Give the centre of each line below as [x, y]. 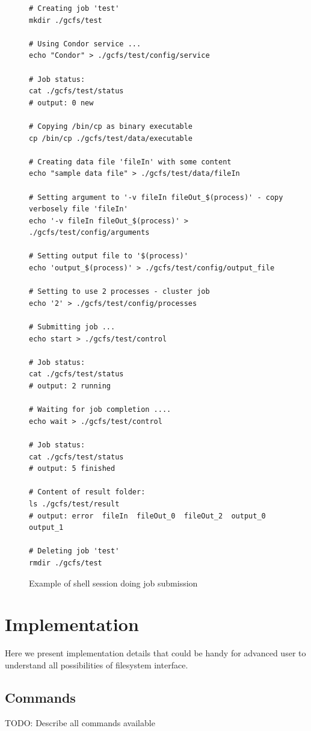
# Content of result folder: [87, 492]
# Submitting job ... [72, 327]
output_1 [46, 528]
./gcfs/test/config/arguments [89, 233]
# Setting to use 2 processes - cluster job [119, 292]
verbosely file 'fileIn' [79, 209]
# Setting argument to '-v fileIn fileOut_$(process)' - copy [156, 197]
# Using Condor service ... [85, 44]
